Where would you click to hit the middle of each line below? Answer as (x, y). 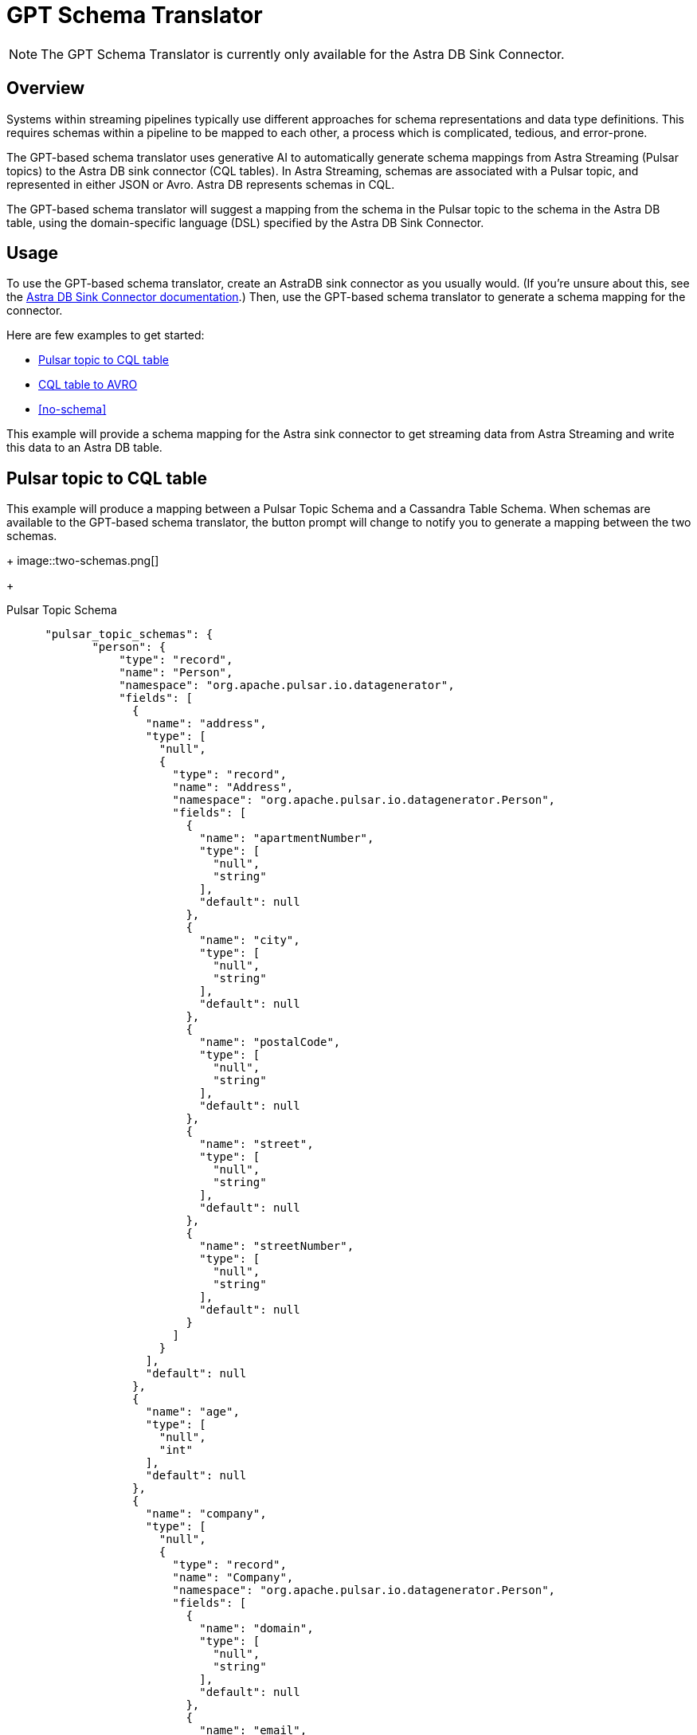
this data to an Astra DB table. (84, 448)
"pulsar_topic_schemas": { (129, 634)
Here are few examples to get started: (106, 335)
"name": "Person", (176, 673)
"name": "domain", (256, 1629)
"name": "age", (192, 1412)
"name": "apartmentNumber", (287, 838)
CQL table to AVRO (88, 385)
